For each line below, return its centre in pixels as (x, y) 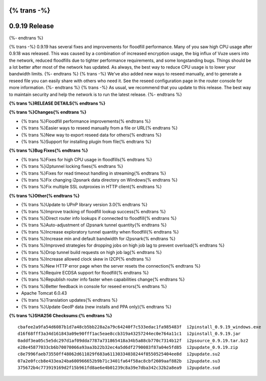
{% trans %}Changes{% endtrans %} (48, 112)
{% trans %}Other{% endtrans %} (44, 196)
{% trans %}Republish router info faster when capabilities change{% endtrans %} (103, 279)
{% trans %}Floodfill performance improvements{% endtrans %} (86, 121)
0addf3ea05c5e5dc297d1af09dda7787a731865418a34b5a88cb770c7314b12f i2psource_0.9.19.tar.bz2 (133, 340)
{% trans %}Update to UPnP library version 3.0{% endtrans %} (84, 205)
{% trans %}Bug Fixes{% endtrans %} (49, 150)
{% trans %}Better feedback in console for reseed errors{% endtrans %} (94, 286)
